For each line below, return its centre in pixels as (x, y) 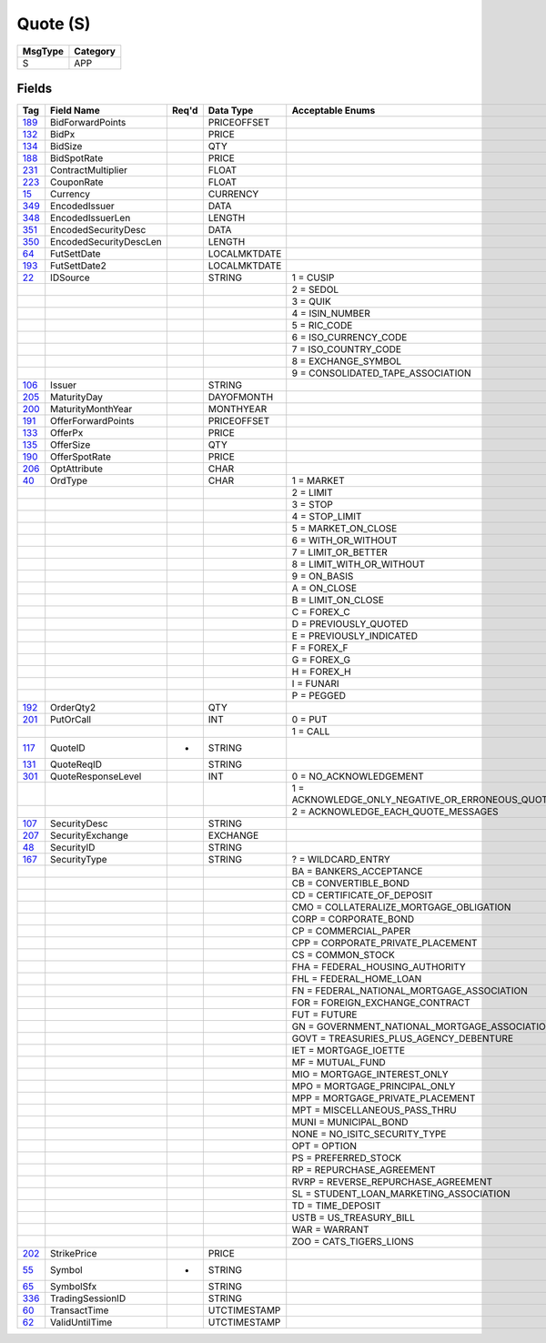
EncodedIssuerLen (91, 218)
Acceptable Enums (334, 111)
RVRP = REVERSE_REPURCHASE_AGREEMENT (392, 1182)
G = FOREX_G (321, 660)
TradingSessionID (88, 1298)
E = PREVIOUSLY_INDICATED (355, 636)
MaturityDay (77, 398)
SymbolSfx (74, 1287)
